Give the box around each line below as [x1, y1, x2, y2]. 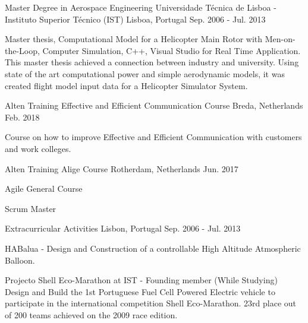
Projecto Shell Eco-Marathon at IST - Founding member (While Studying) [5, 274, 278, 286]
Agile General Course [5, 182, 83, 195]
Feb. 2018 [5, 110, 40, 123]
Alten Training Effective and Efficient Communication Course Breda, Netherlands [5, 99, 303, 112]
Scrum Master [5, 202, 56, 214]
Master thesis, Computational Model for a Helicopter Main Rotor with [5, 33, 263, 45]
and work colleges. [5, 142, 71, 154]
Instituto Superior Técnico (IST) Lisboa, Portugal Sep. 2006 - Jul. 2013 [5, 12, 266, 25]
